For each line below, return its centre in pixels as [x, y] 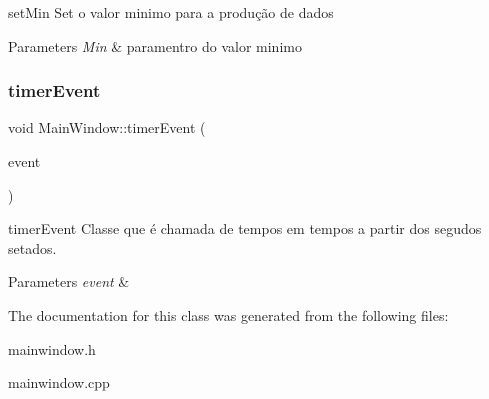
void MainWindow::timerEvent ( [107, 127]
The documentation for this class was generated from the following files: [228, 314]
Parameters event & [69, 281]
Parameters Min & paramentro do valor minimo [155, 45]
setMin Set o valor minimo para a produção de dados [171, 12]
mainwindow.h [52, 348]
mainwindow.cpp [59, 382]
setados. [32, 247]
